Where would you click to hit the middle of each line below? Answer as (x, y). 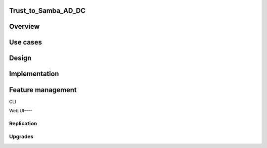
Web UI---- (21, 110)
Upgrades (21, 137)
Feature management (43, 90)
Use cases (25, 42)
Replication (23, 123)
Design (20, 58)
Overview (24, 26)
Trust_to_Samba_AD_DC (47, 11)
